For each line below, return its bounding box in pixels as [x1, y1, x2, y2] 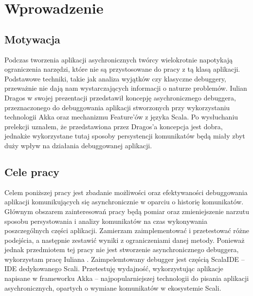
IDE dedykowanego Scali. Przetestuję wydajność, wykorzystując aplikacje [4, 263, 223, 274]
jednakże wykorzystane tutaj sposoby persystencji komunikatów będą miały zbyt [4, 131, 245, 141]
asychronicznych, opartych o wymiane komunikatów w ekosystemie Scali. [4, 282, 221, 293]
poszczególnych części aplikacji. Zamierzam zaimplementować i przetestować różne [4, 225, 250, 236]
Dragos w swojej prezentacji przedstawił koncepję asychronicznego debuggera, [4, 92, 236, 102]
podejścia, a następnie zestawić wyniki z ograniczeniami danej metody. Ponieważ [4, 235, 245, 245]
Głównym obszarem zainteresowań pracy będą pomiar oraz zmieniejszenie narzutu [4, 206, 250, 216]
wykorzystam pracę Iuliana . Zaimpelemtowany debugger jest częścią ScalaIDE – [4, 254, 245, 264]
